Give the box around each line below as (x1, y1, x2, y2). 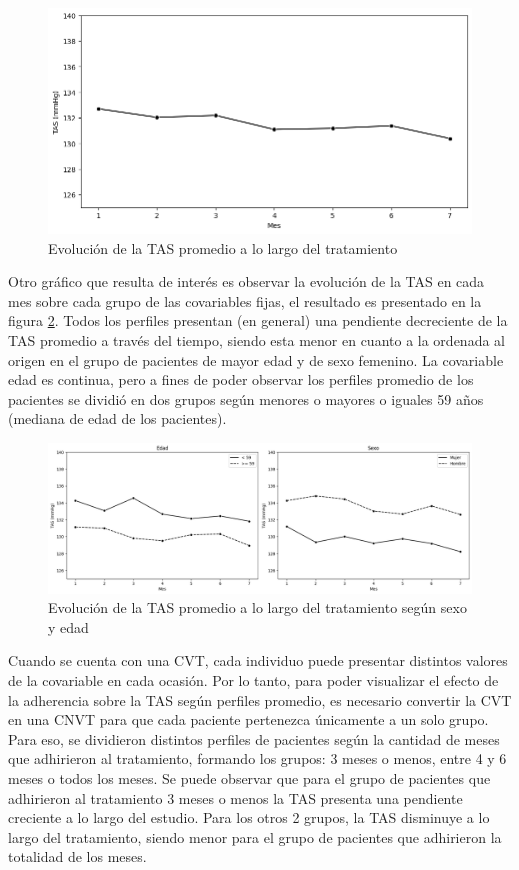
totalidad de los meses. (8, 846, 147, 867)
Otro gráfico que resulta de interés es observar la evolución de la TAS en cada (8, 271, 485, 292)
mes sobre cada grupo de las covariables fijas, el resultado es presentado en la (8, 290, 482, 311)
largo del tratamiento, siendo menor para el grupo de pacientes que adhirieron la (8, 826, 502, 847)
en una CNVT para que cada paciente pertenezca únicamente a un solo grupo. (8, 709, 489, 730)
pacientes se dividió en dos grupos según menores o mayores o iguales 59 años (8, 388, 484, 409)
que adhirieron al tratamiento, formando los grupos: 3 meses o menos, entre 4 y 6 (8, 748, 507, 769)
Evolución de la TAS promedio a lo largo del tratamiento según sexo (48, 597, 467, 618)
